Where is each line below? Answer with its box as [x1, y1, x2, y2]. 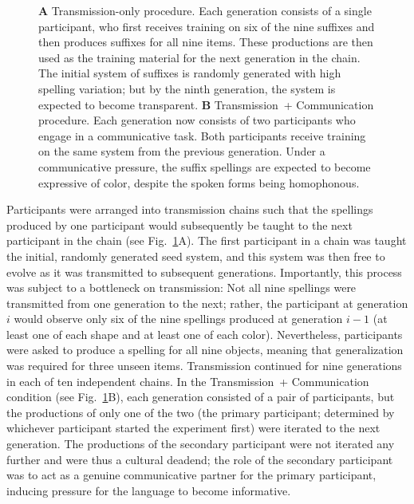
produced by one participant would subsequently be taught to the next [6, 216, 353, 233]
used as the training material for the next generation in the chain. [38, 49, 361, 65]
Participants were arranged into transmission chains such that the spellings [6, 201, 373, 218]
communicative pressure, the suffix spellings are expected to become [38, 158, 371, 175]
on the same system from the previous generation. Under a [38, 143, 325, 159]
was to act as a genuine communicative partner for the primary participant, [6, 467, 377, 483]
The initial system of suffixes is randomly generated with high [38, 65, 341, 81]
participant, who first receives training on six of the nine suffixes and [38, 18, 375, 34]
